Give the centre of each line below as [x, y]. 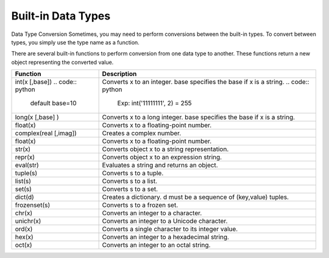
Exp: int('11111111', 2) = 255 [154, 103]
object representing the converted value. [62, 62]
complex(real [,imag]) [46, 133]
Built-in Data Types [61, 16]
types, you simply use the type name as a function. [75, 42]
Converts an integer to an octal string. [156, 245]
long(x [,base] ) [37, 117]
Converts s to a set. [130, 189]
